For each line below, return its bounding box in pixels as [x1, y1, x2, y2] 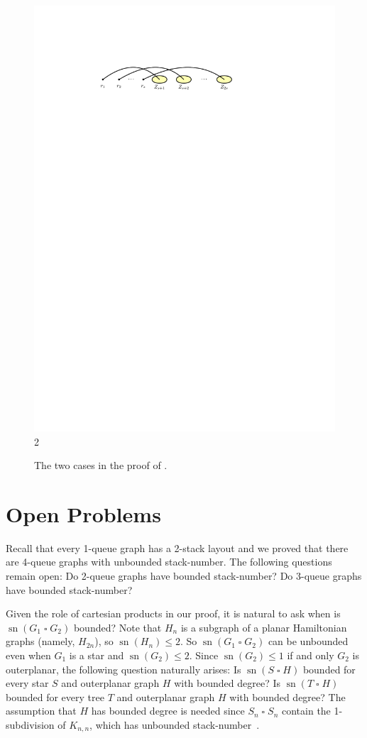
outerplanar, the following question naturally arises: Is [6, 661, 241, 676]
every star [6, 676, 49, 690]
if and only [287, 647, 334, 662]
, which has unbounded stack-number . [89, 717, 260, 732]
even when [6, 647, 51, 662]
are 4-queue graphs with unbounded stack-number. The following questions [6, 554, 332, 569]
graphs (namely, [6, 634, 75, 649]
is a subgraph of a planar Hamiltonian [180, 619, 347, 634]
